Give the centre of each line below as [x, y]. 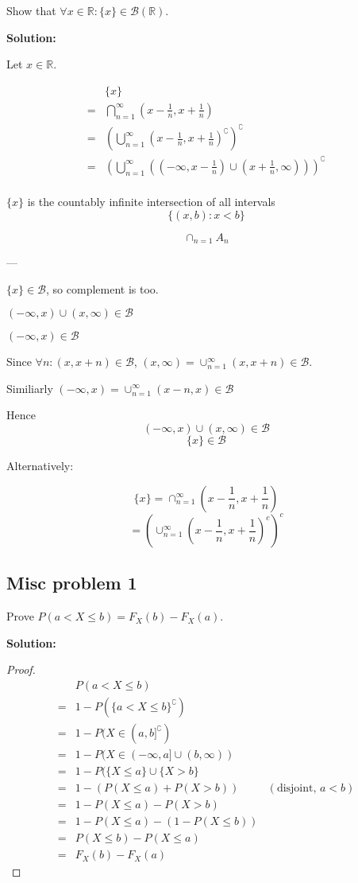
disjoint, [296, 789]
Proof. [21, 669]
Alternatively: [40, 465]
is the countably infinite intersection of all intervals [151, 201]
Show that [31, 10]
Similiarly [30, 388]
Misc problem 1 [72, 583]
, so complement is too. [102, 288]
